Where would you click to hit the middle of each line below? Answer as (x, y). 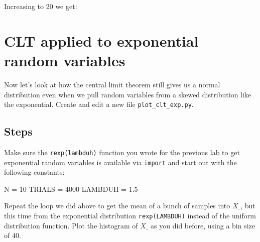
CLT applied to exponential (101, 40)
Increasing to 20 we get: (41, 6)
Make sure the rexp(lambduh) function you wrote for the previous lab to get (122, 152)
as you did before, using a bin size (203, 225)
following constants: (34, 172)
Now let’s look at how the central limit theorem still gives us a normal (112, 84)
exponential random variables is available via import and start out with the (120, 162)
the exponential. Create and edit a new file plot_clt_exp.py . (99, 104)
